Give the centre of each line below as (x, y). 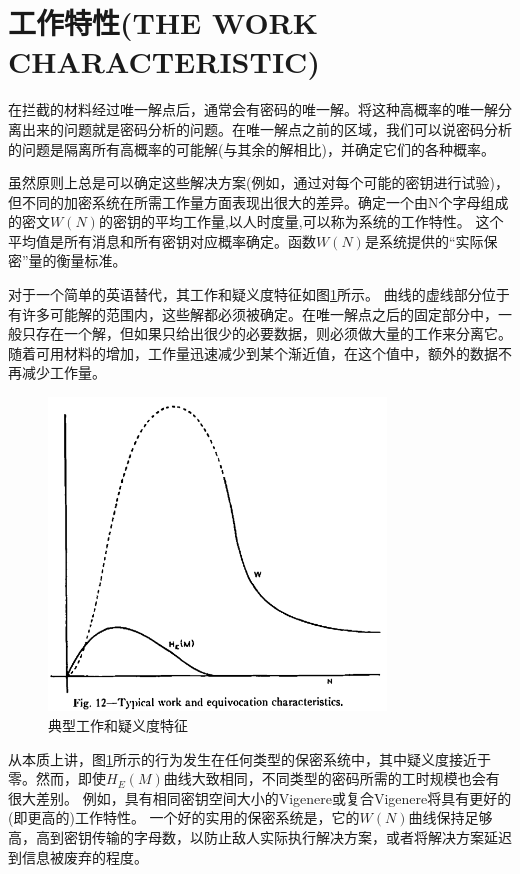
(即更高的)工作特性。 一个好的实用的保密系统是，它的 (184, 817)
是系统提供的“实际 (424, 240)
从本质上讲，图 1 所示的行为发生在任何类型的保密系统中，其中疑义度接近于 (249, 758)
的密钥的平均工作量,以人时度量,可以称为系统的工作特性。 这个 (301, 221)
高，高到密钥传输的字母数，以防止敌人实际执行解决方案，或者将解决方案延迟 (260, 837)
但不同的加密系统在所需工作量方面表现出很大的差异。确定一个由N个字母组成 (258, 201)
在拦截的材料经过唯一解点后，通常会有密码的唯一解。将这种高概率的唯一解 (253, 109)
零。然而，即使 (57, 778)
